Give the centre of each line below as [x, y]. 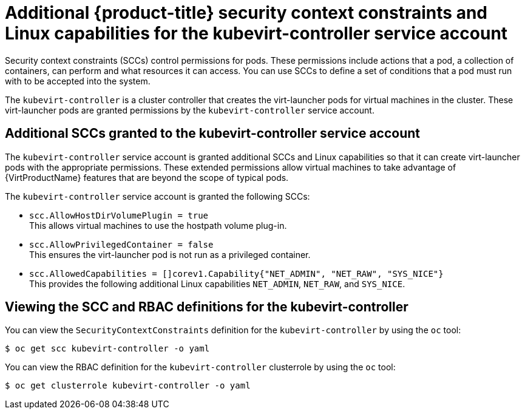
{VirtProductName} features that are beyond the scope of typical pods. [147, 177]
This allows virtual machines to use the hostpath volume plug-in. [158, 225]
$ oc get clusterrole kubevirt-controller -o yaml [128, 386]
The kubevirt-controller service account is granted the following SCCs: [157, 196]
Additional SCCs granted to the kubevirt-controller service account [213, 134]
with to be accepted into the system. [78, 81]
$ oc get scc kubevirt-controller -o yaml [107, 349]
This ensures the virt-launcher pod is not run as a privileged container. [170, 254]
